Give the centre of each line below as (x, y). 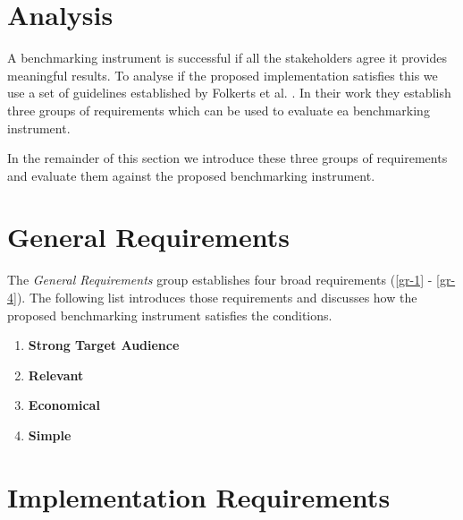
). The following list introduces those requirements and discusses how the (217, 297)
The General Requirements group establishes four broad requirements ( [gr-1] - (220, 280)
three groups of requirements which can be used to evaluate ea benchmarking (219, 110)
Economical (64, 405)
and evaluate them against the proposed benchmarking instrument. (191, 175)
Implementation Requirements (199, 496)
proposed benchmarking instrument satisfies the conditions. (170, 315)
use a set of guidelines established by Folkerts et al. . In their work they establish (229, 93)
